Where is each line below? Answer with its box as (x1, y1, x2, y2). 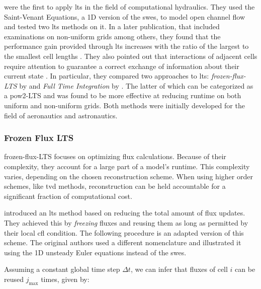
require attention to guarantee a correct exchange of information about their (4, 60, 239, 71)
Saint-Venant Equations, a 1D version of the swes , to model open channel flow (4, 11, 245, 22)
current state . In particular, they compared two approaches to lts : (4, 70, 209, 81)
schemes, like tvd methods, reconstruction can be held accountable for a (4, 181, 226, 191)
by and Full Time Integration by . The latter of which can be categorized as (19, 80, 253, 91)
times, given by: (41, 273, 90, 284)
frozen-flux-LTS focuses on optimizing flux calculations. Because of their (4, 151, 226, 162)
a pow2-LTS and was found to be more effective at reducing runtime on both (4, 90, 241, 101)
